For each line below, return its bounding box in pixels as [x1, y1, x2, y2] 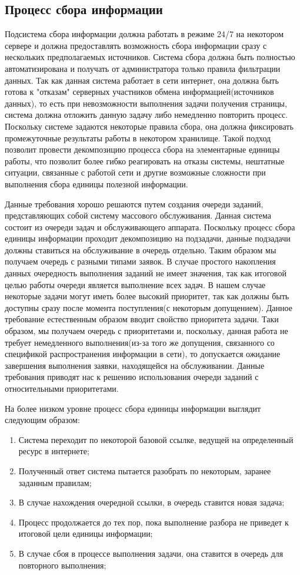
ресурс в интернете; [18, 445, 89, 457]
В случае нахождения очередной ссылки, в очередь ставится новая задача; [18, 496, 285, 508]
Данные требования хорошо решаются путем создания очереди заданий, [5, 197, 264, 210]
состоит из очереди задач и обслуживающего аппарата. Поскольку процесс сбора [5, 220, 295, 233]
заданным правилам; [18, 476, 92, 488]
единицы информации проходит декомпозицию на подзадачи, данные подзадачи [5, 232, 291, 244]
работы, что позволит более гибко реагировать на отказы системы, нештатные [5, 154, 285, 167]
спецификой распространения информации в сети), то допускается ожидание [5, 348, 281, 360]
